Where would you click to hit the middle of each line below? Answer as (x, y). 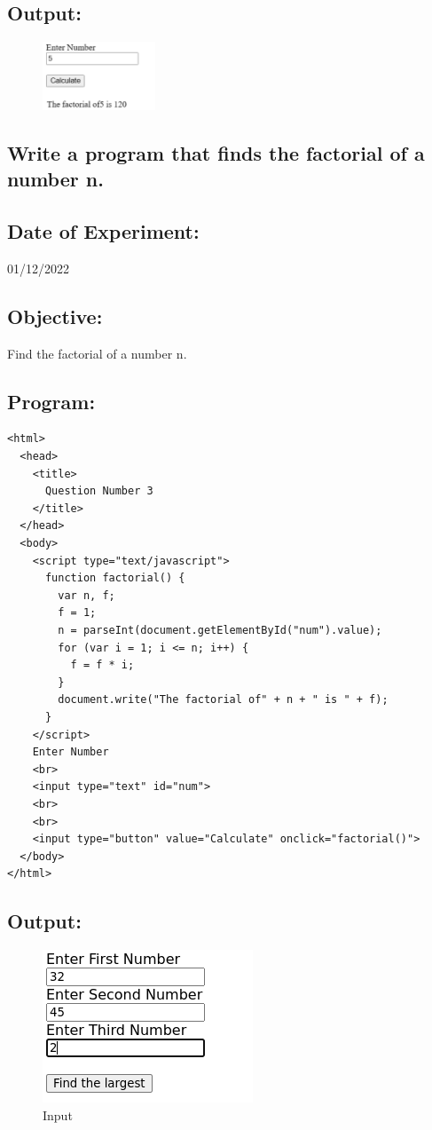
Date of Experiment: (103, 231)
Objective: (55, 316)
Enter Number (71, 752)
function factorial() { (115, 578)
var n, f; (86, 595)
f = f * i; (102, 665)
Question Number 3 (99, 491)
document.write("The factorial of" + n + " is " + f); (223, 700)
